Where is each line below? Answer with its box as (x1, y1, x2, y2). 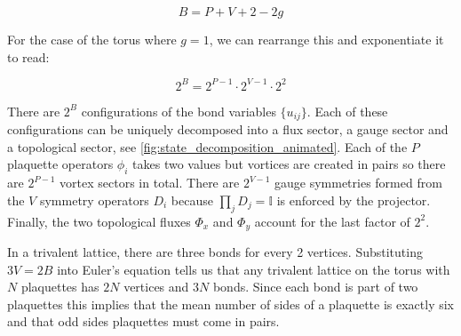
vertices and (123, 277, 189, 296)
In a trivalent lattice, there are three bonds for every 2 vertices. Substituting (7, 242, 423, 260)
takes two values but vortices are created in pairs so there (132, 155, 446, 173)
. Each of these (306, 101, 388, 120)
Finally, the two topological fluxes (7, 212, 191, 230)
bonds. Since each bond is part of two (212, 277, 418, 296)
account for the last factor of (254, 212, 410, 230)
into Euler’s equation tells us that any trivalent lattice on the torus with (57, 260, 450, 278)
